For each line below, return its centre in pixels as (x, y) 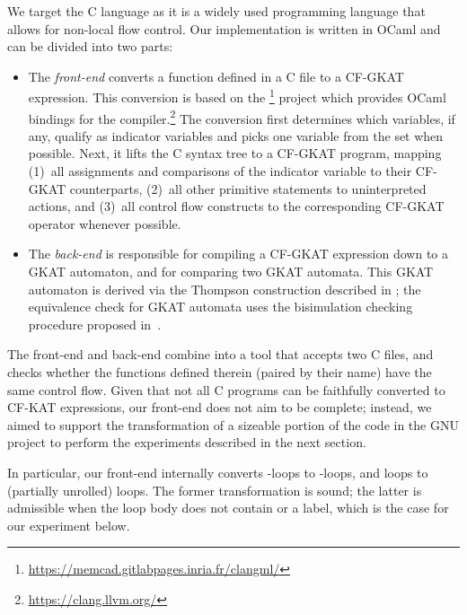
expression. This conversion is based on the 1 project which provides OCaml (237, 96)
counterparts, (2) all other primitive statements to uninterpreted (248, 188)
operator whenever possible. (105, 223)
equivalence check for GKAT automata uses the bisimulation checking (220, 307)
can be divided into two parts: (90, 46)
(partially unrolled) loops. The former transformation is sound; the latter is (215, 490)
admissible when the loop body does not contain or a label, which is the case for (228, 508)
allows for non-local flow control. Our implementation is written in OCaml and (224, 28)
